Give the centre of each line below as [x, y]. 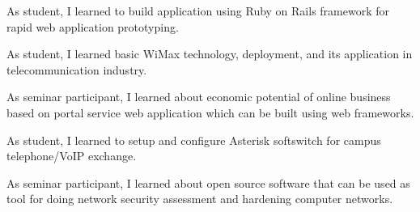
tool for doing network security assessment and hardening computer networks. [200, 199]
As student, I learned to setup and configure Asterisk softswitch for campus [194, 140]
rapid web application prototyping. [93, 26]
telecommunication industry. [77, 69]
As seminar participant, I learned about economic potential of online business [199, 97]
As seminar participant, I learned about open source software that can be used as [208, 182]
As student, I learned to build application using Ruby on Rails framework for [198, 11]
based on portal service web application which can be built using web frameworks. [210, 112]
